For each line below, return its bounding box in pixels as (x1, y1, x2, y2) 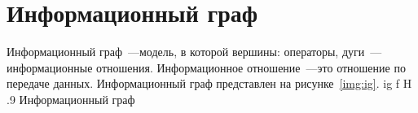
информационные (7, 59, 93, 76)
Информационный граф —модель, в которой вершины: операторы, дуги (7, 43, 365, 60)
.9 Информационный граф (7, 90, 135, 107)
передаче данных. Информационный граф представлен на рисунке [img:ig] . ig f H (7, 75, 412, 92)
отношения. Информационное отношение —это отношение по (96, 59, 406, 76)
